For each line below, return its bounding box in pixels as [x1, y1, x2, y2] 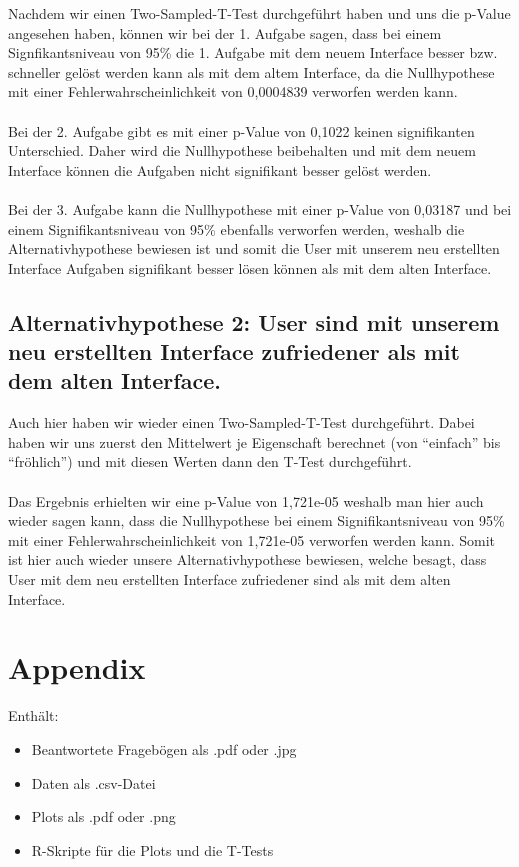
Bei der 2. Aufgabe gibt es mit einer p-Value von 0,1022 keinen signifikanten [8, 120, 475, 141]
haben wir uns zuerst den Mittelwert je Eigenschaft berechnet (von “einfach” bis [8, 431, 501, 452]
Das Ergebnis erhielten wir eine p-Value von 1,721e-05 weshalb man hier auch [8, 490, 484, 511]
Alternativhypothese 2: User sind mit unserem [8, 306, 500, 337]
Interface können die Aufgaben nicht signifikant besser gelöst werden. [8, 159, 432, 180]
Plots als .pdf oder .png [31, 806, 176, 827]
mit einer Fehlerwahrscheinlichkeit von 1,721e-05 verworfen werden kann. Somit [8, 529, 496, 550]
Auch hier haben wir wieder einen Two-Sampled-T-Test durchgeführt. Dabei [8, 412, 475, 433]
